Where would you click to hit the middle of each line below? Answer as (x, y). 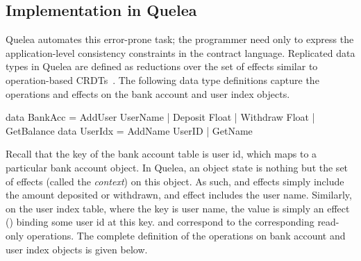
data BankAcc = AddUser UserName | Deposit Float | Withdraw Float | (160, 117)
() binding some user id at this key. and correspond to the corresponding (160, 222)
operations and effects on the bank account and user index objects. (148, 93)
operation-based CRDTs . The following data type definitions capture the (162, 79)
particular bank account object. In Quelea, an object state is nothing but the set (177, 167)
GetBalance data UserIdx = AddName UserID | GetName (129, 130)
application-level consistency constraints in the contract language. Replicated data (180, 52)
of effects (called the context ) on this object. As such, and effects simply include (175, 181)
